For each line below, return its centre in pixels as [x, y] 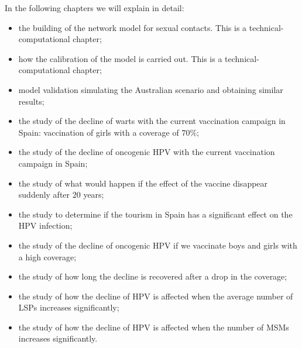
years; [94, 194]
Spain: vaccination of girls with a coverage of [99, 132]
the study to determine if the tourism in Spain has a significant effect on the [155, 214]
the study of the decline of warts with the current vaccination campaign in [152, 121]
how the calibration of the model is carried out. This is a [120, 58]
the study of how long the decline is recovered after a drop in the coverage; [153, 276]
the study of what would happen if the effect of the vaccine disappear [143, 183]
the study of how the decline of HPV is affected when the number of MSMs [154, 327]
